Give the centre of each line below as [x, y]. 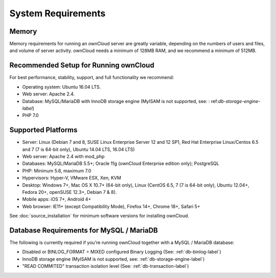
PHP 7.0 [30, 115]
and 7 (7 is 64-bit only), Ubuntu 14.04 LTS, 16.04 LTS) [78, 149]
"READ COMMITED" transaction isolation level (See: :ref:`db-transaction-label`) [106, 266]
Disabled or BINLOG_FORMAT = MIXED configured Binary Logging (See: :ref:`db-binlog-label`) [122, 252]
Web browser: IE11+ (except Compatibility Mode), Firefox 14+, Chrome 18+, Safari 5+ [111, 206]
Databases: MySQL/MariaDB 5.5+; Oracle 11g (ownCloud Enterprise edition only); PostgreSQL [121, 164]
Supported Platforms [43, 130]
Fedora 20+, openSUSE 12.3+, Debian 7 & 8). [70, 192]
